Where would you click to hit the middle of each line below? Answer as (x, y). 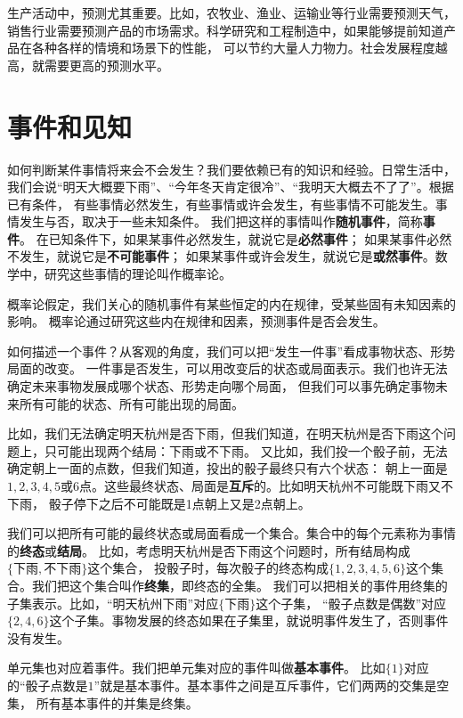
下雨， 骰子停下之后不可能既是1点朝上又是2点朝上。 (159, 503)
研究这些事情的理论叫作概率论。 (138, 274)
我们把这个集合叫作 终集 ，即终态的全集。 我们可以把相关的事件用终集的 (240, 585)
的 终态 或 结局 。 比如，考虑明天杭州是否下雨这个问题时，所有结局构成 (209, 550)
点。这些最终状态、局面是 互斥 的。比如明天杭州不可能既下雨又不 (266, 485)
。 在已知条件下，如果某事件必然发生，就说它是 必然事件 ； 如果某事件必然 (236, 238)
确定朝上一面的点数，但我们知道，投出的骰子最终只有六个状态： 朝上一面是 (227, 468)
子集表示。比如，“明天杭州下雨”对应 (113, 603)
